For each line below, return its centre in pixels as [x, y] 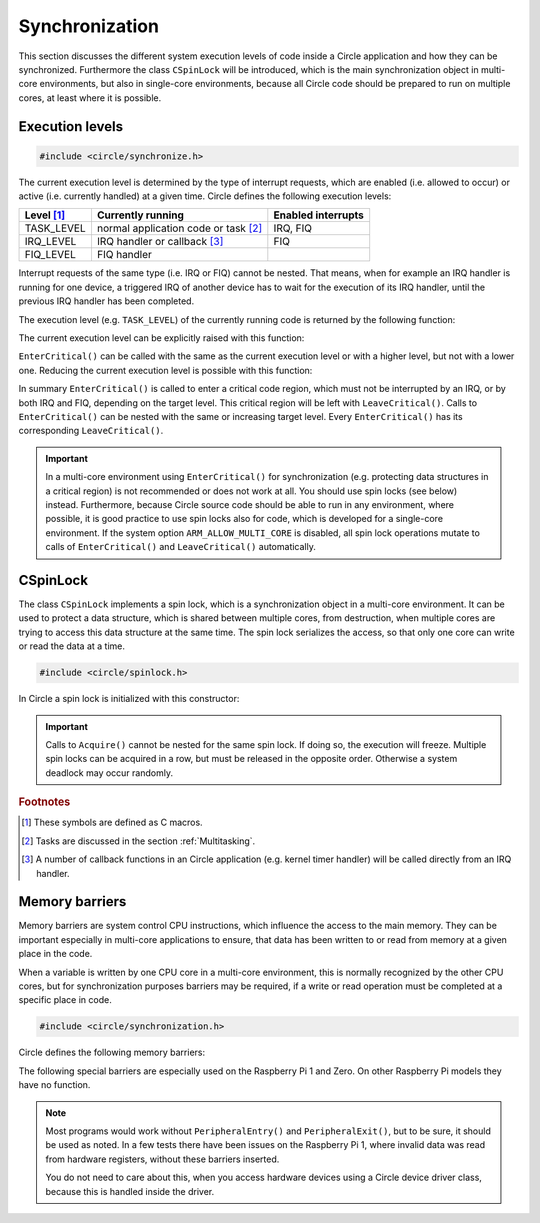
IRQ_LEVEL [50, 242]
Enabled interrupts [319, 215]
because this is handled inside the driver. [130, 1191]
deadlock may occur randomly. [109, 772]
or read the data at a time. [71, 646]
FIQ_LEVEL [50, 255]
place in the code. [55, 954]
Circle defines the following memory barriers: [111, 1052]
